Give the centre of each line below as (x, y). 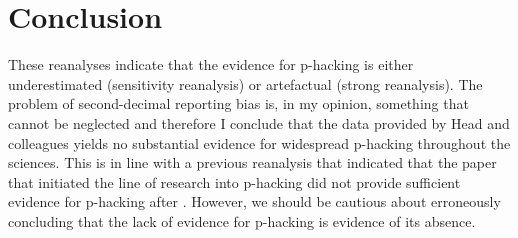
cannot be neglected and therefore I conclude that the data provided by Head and (259, 122)
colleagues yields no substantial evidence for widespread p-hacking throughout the (259, 142)
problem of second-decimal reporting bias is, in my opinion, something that (238, 103)
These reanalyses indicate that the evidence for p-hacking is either (211, 64)
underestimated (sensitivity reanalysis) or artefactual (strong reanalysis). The (245, 83)
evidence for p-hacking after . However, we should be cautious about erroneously (254, 201)
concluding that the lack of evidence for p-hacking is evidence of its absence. (242, 220)
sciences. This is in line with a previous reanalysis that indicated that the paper (252, 162)
